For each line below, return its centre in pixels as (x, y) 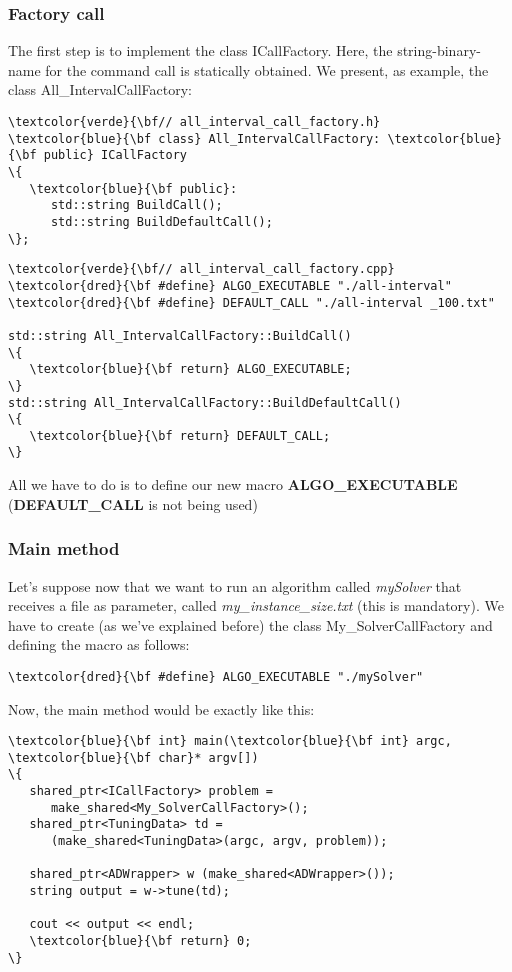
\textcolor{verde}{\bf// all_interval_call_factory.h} (194, 122)
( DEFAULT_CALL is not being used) (133, 503)
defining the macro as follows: (99, 644)
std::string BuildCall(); (136, 205)
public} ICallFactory (115, 155)
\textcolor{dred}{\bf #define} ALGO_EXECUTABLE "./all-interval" (230, 285)
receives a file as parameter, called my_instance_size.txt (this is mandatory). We (256, 605)
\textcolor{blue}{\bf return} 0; (140, 941)
